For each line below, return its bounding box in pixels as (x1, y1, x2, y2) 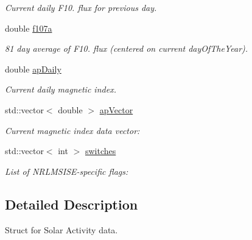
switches (85, 144, 116, 157)
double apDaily (5, 62, 61, 75)
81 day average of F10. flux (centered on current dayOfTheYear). (5, 42, 248, 55)
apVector (99, 103, 133, 116)
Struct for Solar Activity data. (5, 223, 118, 236)
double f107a (5, 21, 52, 34)
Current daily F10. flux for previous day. (5, 1, 157, 13)
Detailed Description (5, 194, 138, 213)
